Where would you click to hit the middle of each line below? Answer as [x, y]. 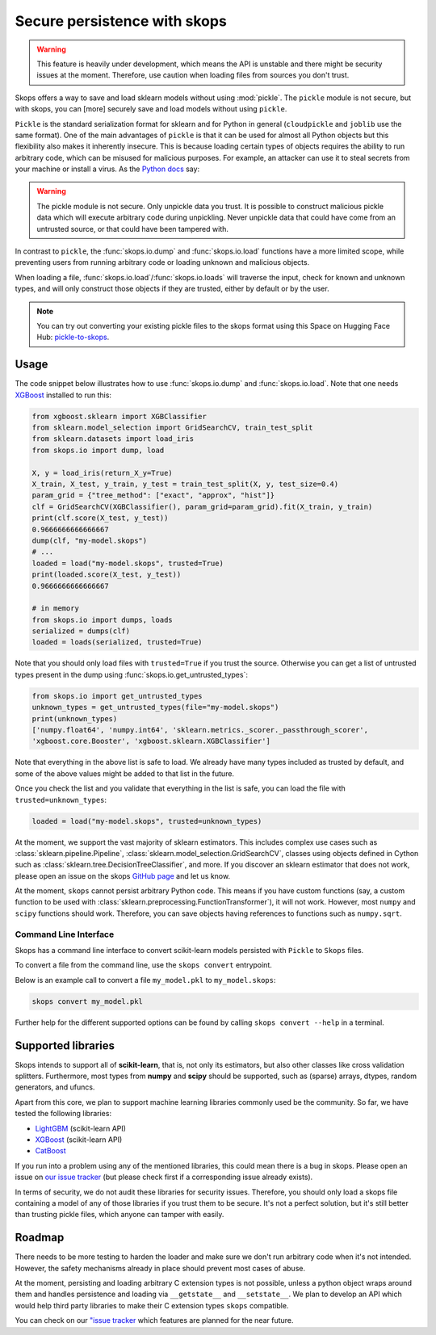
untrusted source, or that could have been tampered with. [133, 229]
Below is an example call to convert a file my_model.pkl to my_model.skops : [145, 980]
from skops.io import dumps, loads [102, 619]
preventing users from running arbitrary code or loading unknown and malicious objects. [162, 262]
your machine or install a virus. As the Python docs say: [107, 169]
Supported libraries [65, 1045]
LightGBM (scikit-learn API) [81, 1128]
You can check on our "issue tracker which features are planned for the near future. [154, 1320]
